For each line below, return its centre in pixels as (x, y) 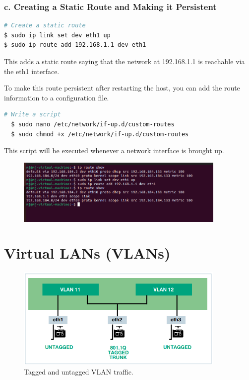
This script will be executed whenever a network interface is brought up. (114, 150)
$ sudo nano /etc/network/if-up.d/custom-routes (93, 124)
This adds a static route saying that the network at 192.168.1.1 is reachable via (124, 61)
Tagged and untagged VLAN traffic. (79, 371)
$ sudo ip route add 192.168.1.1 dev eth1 (75, 45)
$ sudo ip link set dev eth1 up (57, 35)
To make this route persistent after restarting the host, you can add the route (122, 88)
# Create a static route (45, 26)
